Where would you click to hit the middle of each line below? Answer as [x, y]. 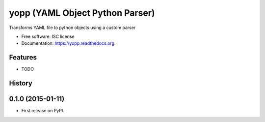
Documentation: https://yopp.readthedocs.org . [68, 43]
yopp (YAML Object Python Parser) [82, 13]
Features [23, 57]
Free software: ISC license [48, 36]
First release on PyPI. [43, 111]
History [21, 83]
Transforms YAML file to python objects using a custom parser [72, 28]
